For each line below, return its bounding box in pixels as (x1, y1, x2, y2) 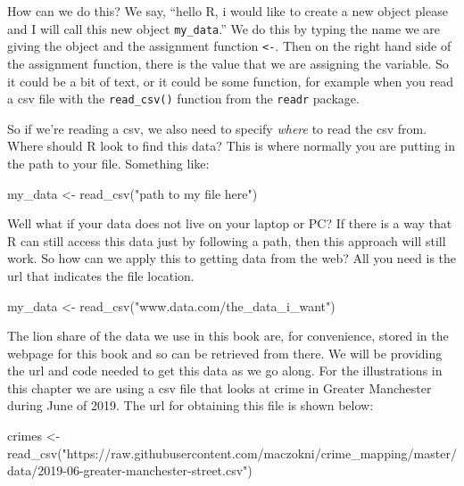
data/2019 (7, 461, 63, 480)
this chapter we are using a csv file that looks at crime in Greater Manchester (7, 378, 432, 397)
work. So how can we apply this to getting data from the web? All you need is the (7, 249, 457, 268)
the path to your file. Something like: (7, 153, 210, 172)
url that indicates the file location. (7, 266, 195, 284)
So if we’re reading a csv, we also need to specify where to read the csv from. (7, 119, 427, 137)
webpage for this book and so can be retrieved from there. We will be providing (7, 343, 443, 362)
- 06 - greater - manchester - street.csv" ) (62, 461, 253, 480)
